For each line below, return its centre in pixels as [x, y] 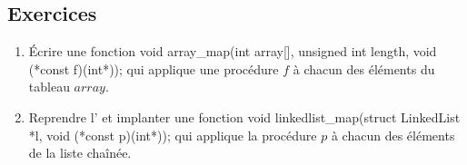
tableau [49, 87]
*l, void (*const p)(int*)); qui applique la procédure [173, 135]
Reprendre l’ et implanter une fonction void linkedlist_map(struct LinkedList [244, 116]
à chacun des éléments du [364, 68]
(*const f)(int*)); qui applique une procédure [154, 68]
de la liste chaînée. [80, 153]
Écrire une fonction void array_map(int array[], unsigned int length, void [233, 51]
